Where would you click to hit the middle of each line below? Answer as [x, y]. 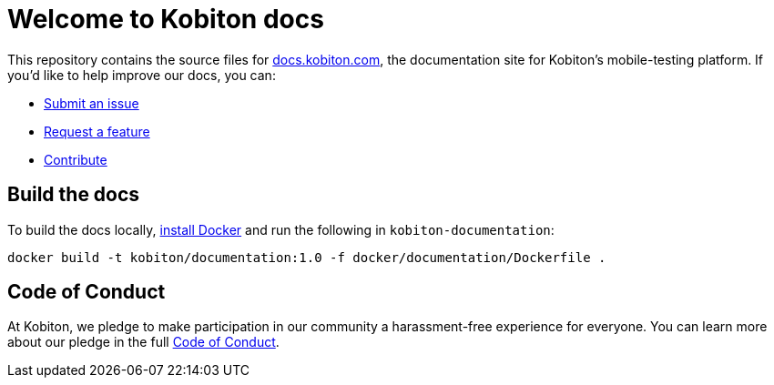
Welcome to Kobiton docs [166, 19]
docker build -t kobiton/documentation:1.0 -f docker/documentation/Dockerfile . [307, 257]
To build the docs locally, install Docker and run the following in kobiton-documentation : [281, 229]
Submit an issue [92, 103]
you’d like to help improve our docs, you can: [142, 75]
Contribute [76, 159]
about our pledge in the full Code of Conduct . [143, 342]
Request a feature [97, 131]
